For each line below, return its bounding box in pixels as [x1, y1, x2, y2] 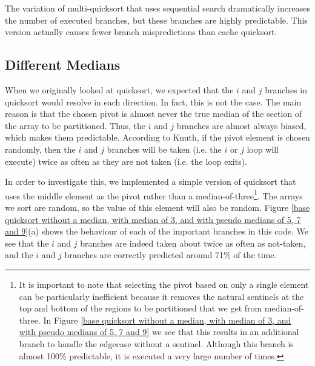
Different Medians [5, 55, 121, 74]
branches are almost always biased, [176, 119, 307, 131]
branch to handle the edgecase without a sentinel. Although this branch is [19, 337, 294, 350]
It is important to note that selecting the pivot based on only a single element [19, 278, 309, 290]
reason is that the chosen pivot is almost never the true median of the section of [5, 107, 302, 120]
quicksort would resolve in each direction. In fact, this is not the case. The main [5, 95, 302, 108]
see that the [5, 236, 49, 249]
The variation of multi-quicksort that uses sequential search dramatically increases [5, 2, 310, 14]
